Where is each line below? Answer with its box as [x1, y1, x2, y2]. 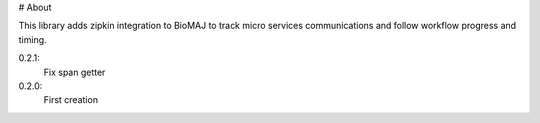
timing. [18, 33, 47, 45]
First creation [43, 94, 99, 106]
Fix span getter [43, 66, 106, 78]
